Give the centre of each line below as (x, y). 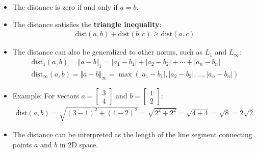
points (22, 144)
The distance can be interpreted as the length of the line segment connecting (132, 134)
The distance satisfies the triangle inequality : (87, 24)
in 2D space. (79, 144)
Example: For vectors (46, 96)
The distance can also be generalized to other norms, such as (108, 52)
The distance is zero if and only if (65, 7)
